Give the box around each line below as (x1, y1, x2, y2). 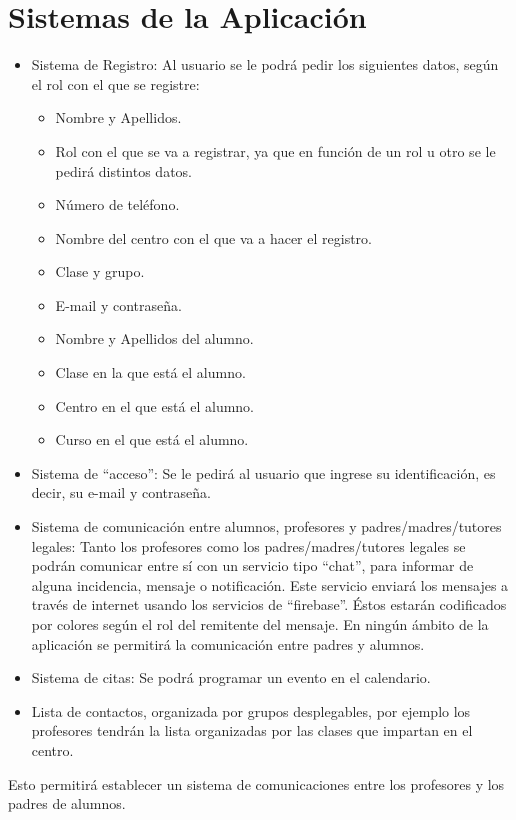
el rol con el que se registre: (31, 73, 200, 94)
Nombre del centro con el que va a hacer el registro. (55, 227, 372, 248)
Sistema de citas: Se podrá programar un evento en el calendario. (31, 667, 431, 688)
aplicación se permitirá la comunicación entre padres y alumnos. (31, 633, 425, 654)
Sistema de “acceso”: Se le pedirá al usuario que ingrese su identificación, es (31, 462, 496, 483)
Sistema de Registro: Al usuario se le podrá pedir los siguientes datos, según (31, 54, 499, 75)
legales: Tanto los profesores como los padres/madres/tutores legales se (31, 535, 466, 556)
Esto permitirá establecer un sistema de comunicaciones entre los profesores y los (8, 773, 505, 794)
